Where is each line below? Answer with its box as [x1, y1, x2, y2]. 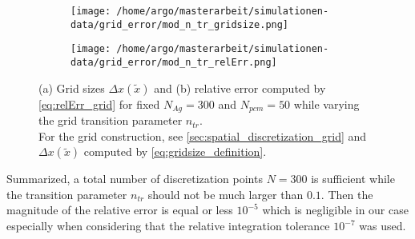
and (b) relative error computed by [154, 79, 326, 96]
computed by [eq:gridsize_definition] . [83, 143, 267, 160]
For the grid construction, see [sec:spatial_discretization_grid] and [38, 127, 367, 144]
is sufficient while [311, 170, 395, 187]
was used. [359, 217, 406, 234]
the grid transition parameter [38, 112, 183, 129]
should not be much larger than [147, 185, 304, 202]
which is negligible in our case [262, 201, 409, 218]
